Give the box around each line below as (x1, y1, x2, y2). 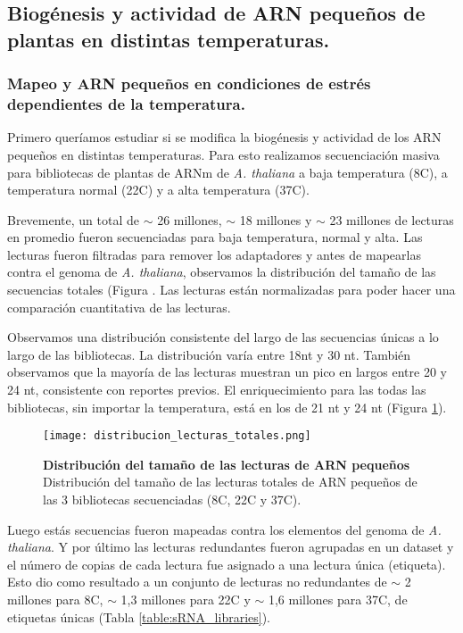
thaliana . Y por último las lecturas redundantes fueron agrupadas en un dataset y (7, 537, 454, 556)
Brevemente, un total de (7, 210, 139, 229)
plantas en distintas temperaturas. (7, 25, 330, 53)
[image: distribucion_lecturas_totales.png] (43, 429, 311, 443)
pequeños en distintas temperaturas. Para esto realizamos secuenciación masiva (7, 145, 440, 163)
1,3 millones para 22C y (120, 590, 251, 609)
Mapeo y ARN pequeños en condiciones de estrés (7, 72, 371, 95)
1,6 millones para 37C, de (268, 590, 408, 609)
